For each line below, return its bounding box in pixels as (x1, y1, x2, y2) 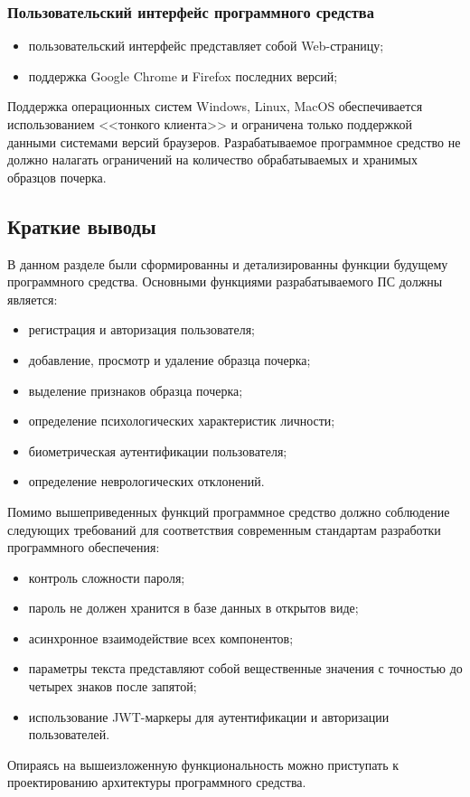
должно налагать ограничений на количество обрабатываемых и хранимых (7, 150, 418, 169)
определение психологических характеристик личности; (28, 411, 335, 430)
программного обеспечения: (7, 538, 160, 557)
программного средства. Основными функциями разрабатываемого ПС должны (7, 272, 443, 291)
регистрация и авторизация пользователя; (28, 320, 255, 339)
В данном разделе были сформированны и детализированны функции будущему (7, 254, 448, 273)
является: (7, 289, 58, 308)
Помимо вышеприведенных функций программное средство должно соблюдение (7, 502, 450, 520)
